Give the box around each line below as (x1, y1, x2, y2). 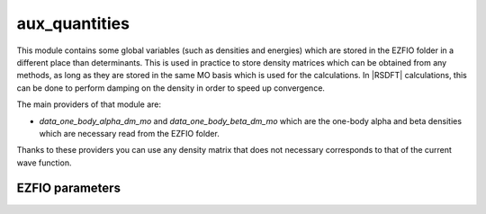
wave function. (16, 157, 72, 168)
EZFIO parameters (16, 181, 121, 196)
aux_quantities (16, 13, 130, 33)
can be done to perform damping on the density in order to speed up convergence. (16, 82, 326, 94)
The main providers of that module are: (16, 99, 162, 110)
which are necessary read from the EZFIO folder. (39, 128, 220, 138)
